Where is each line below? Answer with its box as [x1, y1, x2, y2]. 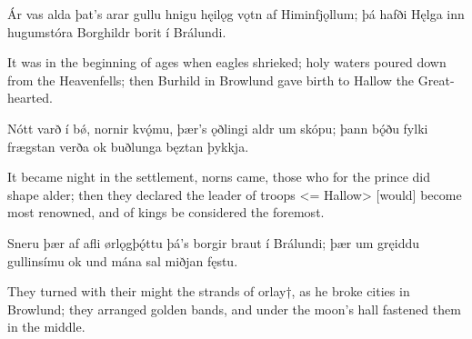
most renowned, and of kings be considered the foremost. [7, 203, 325, 222]
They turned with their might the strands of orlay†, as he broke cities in [7, 282, 410, 301]
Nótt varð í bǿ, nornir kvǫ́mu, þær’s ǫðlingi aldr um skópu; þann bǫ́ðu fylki [7, 118, 428, 137]
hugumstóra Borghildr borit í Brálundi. [7, 22, 226, 41]
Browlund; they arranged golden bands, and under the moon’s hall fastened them [7, 299, 461, 318]
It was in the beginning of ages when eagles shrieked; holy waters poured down [7, 53, 447, 72]
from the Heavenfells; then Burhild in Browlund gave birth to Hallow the [7, 70, 415, 89]
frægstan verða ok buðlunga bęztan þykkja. [7, 136, 249, 155]
